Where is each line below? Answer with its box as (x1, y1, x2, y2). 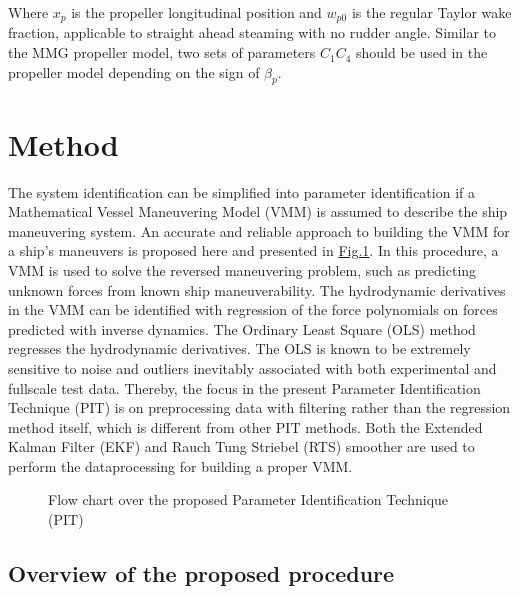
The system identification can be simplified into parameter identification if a (8, 181, 475, 202)
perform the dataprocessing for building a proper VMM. (8, 455, 353, 476)
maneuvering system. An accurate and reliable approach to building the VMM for (8, 220, 510, 241)
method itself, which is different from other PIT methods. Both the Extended (8, 416, 483, 437)
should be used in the (356, 42, 488, 63)
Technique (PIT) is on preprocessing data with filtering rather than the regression (8, 397, 511, 418)
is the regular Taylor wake (351, 2, 512, 22)
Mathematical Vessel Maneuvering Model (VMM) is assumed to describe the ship (8, 201, 508, 222)
